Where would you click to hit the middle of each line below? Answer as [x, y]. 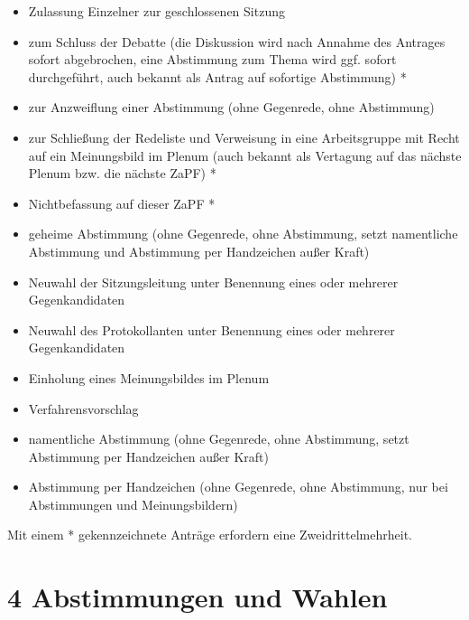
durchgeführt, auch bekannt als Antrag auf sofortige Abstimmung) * [217, 76]
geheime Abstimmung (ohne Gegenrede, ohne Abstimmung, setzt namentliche [243, 234]
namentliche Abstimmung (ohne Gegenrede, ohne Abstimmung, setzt [219, 439]
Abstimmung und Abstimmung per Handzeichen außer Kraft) [199, 251]
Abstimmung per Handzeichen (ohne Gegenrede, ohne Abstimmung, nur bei [238, 487]
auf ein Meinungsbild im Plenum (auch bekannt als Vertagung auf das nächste [245, 155]
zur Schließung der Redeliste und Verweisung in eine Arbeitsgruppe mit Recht [244, 137]
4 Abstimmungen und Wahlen [198, 597]
